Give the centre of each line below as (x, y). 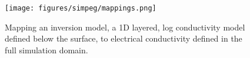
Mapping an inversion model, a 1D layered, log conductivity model (125, 27)
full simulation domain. (46, 50)
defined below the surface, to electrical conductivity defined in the (124, 38)
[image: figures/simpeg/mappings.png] (81, 8)
